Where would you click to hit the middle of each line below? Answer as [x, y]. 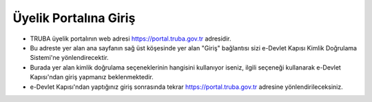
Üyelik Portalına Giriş [74, 18]
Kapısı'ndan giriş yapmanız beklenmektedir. [92, 77]
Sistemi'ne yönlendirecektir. [70, 58]
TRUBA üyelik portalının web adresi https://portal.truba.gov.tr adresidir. [131, 39]
